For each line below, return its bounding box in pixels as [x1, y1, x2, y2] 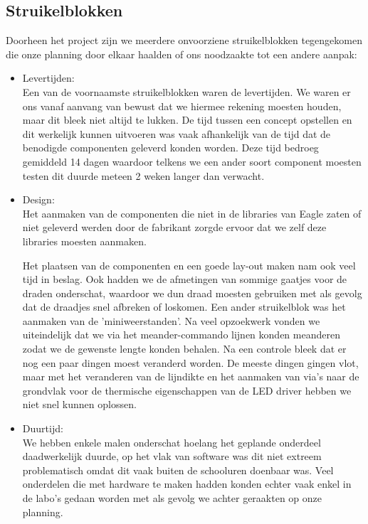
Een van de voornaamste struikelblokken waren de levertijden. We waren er [22, 84, 351, 99]
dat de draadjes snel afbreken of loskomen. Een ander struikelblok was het [22, 299, 346, 314]
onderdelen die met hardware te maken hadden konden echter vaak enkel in [22, 476, 352, 491]
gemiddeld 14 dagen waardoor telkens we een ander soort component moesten [22, 154, 362, 169]
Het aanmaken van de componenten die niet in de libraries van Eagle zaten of [22, 205, 362, 220]
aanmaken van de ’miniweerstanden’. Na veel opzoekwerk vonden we [22, 313, 320, 328]
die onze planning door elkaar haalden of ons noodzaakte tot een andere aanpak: [6, 46, 357, 61]
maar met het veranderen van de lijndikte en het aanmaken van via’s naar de [22, 369, 359, 384]
